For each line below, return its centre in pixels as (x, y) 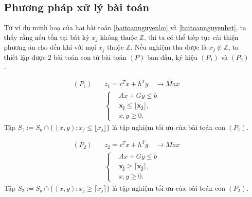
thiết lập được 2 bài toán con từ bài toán (65, 57)
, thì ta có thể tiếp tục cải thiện (191, 37)
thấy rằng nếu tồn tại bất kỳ (47, 37)
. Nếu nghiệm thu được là (169, 47)
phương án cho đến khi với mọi (50, 47)
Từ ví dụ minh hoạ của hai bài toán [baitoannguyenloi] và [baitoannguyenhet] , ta (125, 27)
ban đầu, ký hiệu (172, 57)
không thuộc (119, 37)
